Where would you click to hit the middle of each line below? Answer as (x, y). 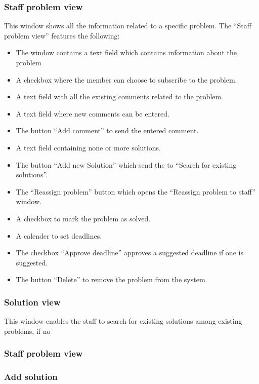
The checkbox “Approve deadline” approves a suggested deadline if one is (129, 253)
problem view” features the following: (62, 35)
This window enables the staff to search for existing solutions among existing (123, 321)
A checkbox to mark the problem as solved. (83, 218)
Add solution (31, 377)
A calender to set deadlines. (59, 235)
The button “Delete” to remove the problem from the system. (112, 279)
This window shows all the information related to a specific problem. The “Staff (128, 26)
